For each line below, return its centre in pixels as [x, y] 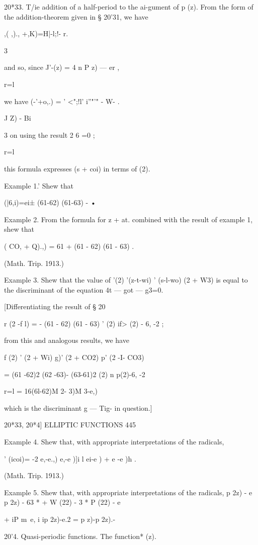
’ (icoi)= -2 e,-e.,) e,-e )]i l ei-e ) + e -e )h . [70, 458]
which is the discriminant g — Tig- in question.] [78, 407]
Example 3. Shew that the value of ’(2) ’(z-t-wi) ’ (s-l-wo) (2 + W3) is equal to [126, 280]
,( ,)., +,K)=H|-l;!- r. [36, 33]
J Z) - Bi [18, 118]
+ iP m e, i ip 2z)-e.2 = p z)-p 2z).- [60, 519]
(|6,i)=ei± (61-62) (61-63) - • [50, 202]
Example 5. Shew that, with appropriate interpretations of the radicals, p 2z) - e [128, 492]
